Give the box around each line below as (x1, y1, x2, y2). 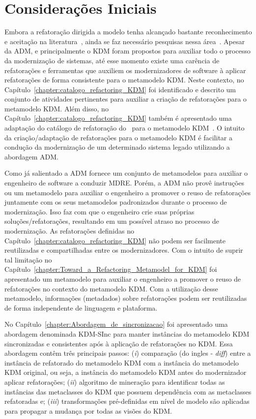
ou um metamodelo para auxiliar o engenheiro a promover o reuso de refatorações (4, 187, 251, 197)
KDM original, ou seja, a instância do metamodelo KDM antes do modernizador (4, 367, 247, 377)
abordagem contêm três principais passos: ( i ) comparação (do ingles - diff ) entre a (4, 348, 251, 358)
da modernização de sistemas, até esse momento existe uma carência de (4, 55, 220, 65)
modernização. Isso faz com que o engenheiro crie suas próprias (4, 206, 195, 216)
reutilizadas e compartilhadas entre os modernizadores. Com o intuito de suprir (4, 245, 243, 255)
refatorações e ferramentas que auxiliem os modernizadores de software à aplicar (4, 65, 246, 75)
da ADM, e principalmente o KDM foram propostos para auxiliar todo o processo (4, 46, 251, 56)
